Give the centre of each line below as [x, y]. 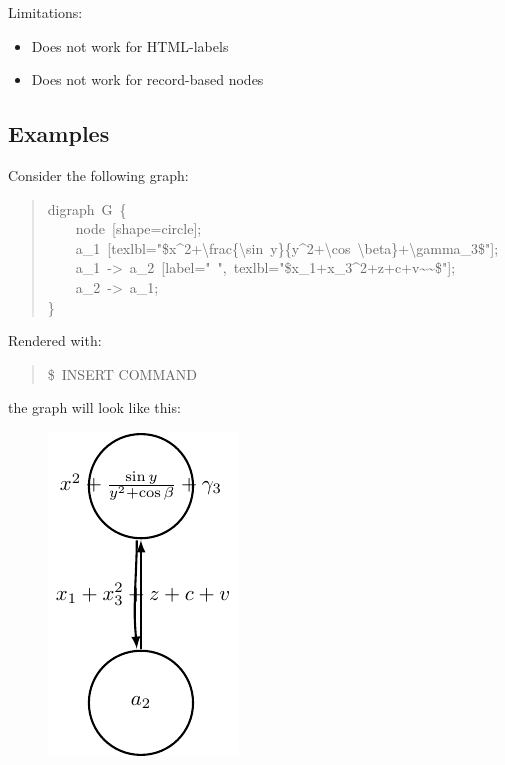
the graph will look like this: [94, 407]
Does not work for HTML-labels [130, 45]
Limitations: [45, 12]
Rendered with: [55, 340]
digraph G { [87, 208]
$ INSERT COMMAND [122, 373]
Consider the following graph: [98, 174]
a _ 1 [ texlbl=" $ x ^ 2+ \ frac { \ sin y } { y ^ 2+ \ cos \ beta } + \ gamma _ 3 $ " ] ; [287, 247]
